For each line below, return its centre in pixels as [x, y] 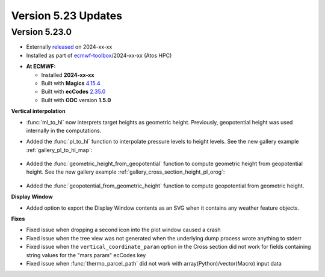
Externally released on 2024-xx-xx [69, 47]
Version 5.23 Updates [67, 16]
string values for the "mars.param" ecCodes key [86, 255]
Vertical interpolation [38, 111]
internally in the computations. [64, 130]
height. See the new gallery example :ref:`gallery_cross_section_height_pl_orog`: [125, 172]
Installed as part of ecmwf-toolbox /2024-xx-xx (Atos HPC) [99, 55]
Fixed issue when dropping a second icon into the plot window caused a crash [123, 230]
